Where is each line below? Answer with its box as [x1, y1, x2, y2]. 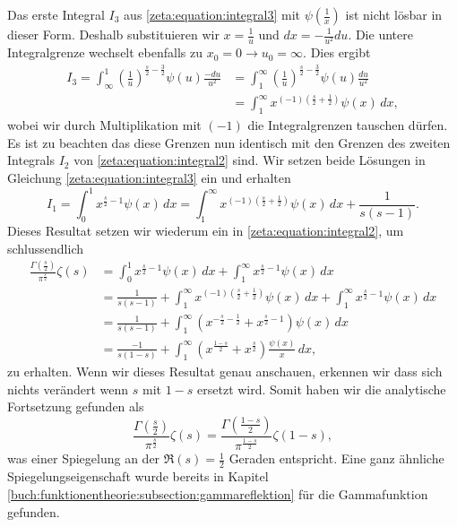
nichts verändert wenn [7, 379, 129, 398]
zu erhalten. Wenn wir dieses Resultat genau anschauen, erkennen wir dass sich [7, 362, 443, 381]
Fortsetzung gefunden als [7, 397, 144, 416]
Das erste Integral [7, 5, 105, 23]
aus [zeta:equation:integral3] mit [124, 5, 301, 23]
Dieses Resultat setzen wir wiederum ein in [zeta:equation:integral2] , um [7, 220, 404, 239]
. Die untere [348, 25, 413, 43]
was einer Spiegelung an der [7, 449, 160, 468]
